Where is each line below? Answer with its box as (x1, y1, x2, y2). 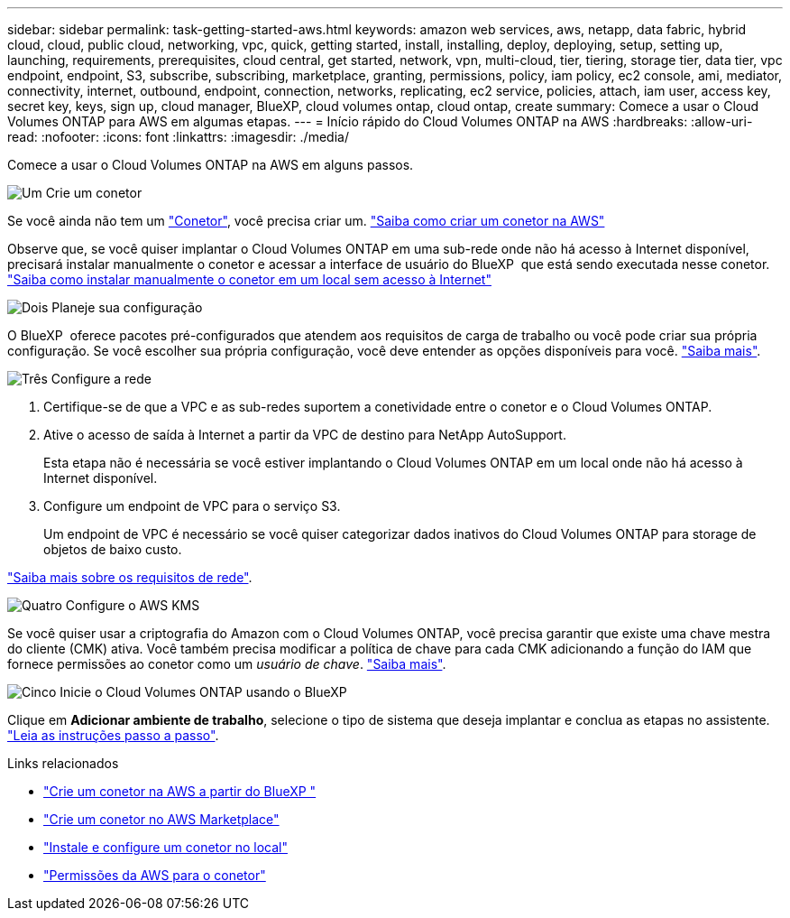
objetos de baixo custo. (43, 542, 182, 557)
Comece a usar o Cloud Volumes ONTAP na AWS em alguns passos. (7, 157, 414, 172)
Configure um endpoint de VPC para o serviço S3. (43, 498, 341, 514)
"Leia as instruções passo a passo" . (7, 728, 219, 743)
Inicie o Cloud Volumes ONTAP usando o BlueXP (60, 684, 347, 700)
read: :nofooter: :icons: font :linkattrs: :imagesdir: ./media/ (7, 129, 349, 144)
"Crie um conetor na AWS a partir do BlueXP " (43, 784, 317, 799)
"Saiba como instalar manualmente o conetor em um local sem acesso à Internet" (7, 272, 491, 287)
